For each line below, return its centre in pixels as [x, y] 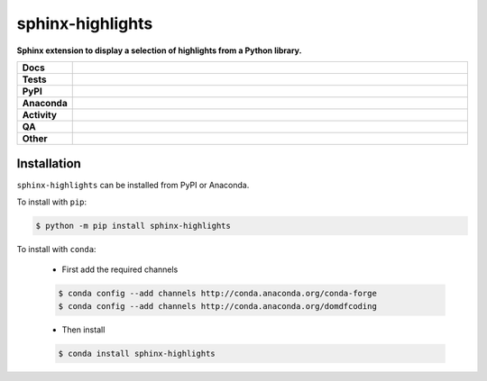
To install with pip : [52, 202]
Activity [40, 114]
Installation [49, 163]
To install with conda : [56, 249]
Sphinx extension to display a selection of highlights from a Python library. [159, 50]
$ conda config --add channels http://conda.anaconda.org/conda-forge [218, 294]
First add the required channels [120, 269]
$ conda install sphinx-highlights [137, 353]
